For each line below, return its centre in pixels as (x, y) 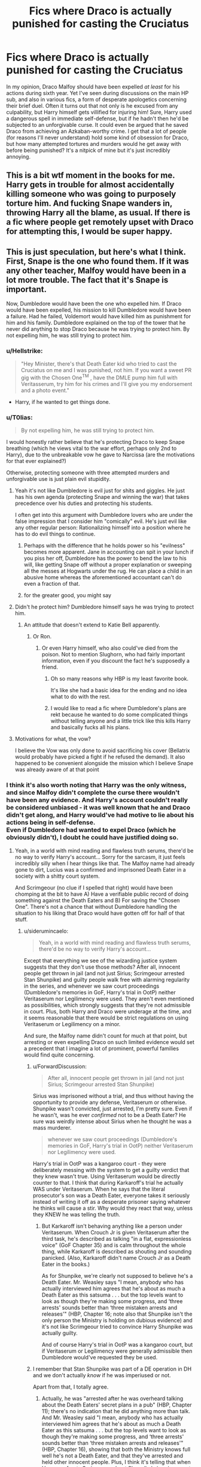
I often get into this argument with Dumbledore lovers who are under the (104, 515)
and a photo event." (45, 391)
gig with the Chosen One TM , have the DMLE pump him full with (99, 377)
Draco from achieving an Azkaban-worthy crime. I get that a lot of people (96, 131)
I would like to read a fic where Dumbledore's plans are (118, 708)
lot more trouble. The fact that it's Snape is (87, 280)
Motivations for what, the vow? (53, 739)
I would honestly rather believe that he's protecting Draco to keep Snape (96, 442)
